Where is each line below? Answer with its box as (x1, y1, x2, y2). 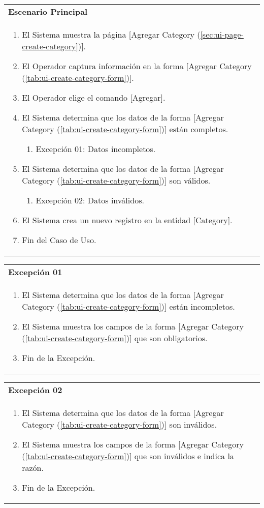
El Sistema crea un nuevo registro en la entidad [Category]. (22, 214, 233, 226)
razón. (22, 462, 44, 473)
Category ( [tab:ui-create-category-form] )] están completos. (22, 123, 228, 135)
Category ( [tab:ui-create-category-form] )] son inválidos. (22, 419, 217, 430)
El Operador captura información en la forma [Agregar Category (22, 60, 252, 72)
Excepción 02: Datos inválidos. (36, 194, 144, 206)
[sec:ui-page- (200, 28, 244, 40)
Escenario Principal (8, 6, 88, 17)
